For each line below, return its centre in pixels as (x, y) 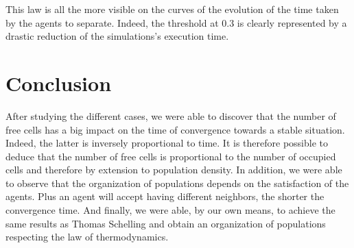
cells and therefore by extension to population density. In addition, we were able (174, 170)
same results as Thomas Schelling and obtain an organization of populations (166, 223)
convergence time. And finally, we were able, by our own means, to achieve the (170, 210)
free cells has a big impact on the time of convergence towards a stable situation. (175, 129)
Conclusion (59, 83)
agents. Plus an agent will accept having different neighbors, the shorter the (165, 196)
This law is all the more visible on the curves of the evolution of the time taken (172, 9)
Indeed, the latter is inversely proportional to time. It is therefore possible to (167, 143)
